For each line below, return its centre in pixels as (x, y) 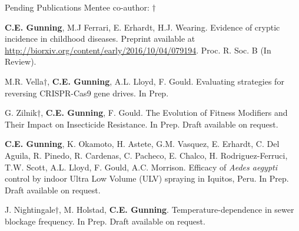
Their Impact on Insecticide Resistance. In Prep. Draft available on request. (142, 124)
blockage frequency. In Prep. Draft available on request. (105, 221)
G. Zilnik (21, 113)
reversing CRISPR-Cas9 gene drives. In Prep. (87, 93)
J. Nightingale (30, 210)
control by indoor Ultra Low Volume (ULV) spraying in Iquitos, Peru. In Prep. (147, 178)
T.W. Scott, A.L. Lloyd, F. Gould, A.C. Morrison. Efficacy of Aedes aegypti (141, 167)
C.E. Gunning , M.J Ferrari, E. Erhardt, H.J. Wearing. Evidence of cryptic (142, 27)
